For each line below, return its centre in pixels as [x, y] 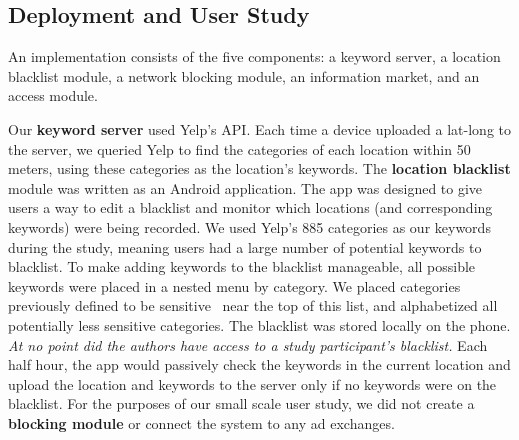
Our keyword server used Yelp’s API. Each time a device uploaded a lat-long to [260, 128]
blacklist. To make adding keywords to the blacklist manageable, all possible [242, 266]
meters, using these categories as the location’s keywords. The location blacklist [259, 168]
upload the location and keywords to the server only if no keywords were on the [252, 383]
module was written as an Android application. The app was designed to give [245, 187]
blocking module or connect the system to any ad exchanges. [201, 422]
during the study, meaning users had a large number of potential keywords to [245, 246]
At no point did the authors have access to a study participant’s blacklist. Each [248, 344]
